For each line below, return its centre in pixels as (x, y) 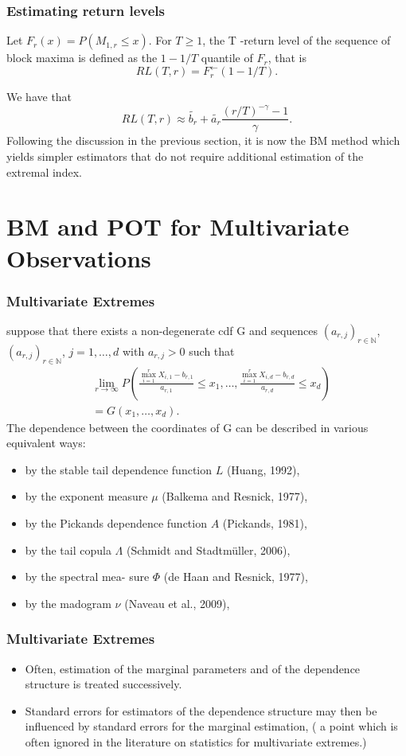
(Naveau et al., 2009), (177, 603)
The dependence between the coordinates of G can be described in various (187, 427)
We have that (39, 97)
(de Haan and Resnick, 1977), (236, 577)
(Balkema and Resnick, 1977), (235, 496)
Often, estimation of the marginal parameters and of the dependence (193, 668)
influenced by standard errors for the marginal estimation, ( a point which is (211, 726)
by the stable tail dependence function (119, 469)
